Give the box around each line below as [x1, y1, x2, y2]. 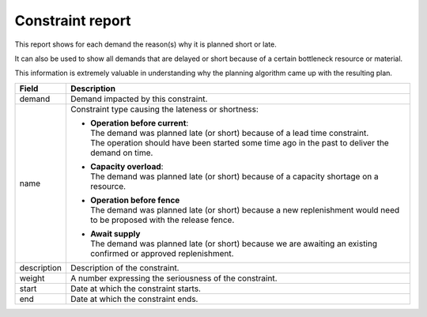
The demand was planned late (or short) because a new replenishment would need [89, 204, 400, 215]
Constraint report [14, 12, 131, 29]
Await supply [89, 228, 141, 239]
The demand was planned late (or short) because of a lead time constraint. [89, 127, 369, 138]
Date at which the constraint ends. [70, 293, 198, 304]
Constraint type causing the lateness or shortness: [70, 104, 259, 115]
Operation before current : [89, 117, 189, 128]
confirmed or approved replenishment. [89, 247, 234, 259]
